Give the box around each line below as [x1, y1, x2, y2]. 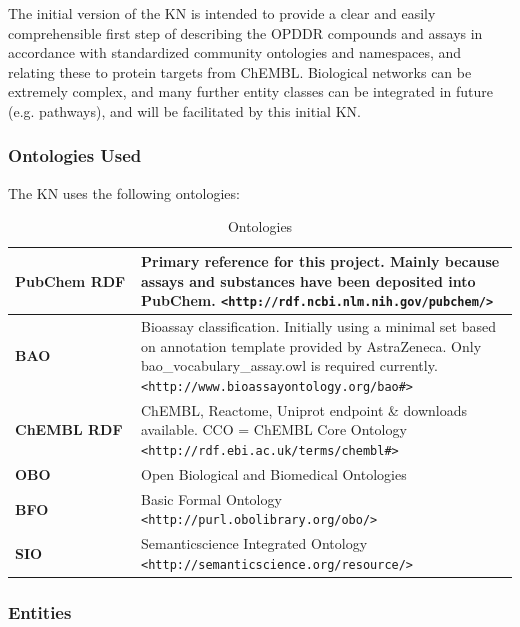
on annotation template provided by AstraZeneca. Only [141, 335, 482, 356]
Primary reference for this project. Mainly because [141, 250, 500, 271]
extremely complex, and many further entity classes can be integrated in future [8, 81, 493, 102]
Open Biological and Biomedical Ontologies [141, 463, 407, 484]
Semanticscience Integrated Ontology [141, 533, 368, 554]
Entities [8, 599, 72, 624]
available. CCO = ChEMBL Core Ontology [141, 419, 407, 440]
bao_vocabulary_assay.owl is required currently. [141, 355, 438, 376]
